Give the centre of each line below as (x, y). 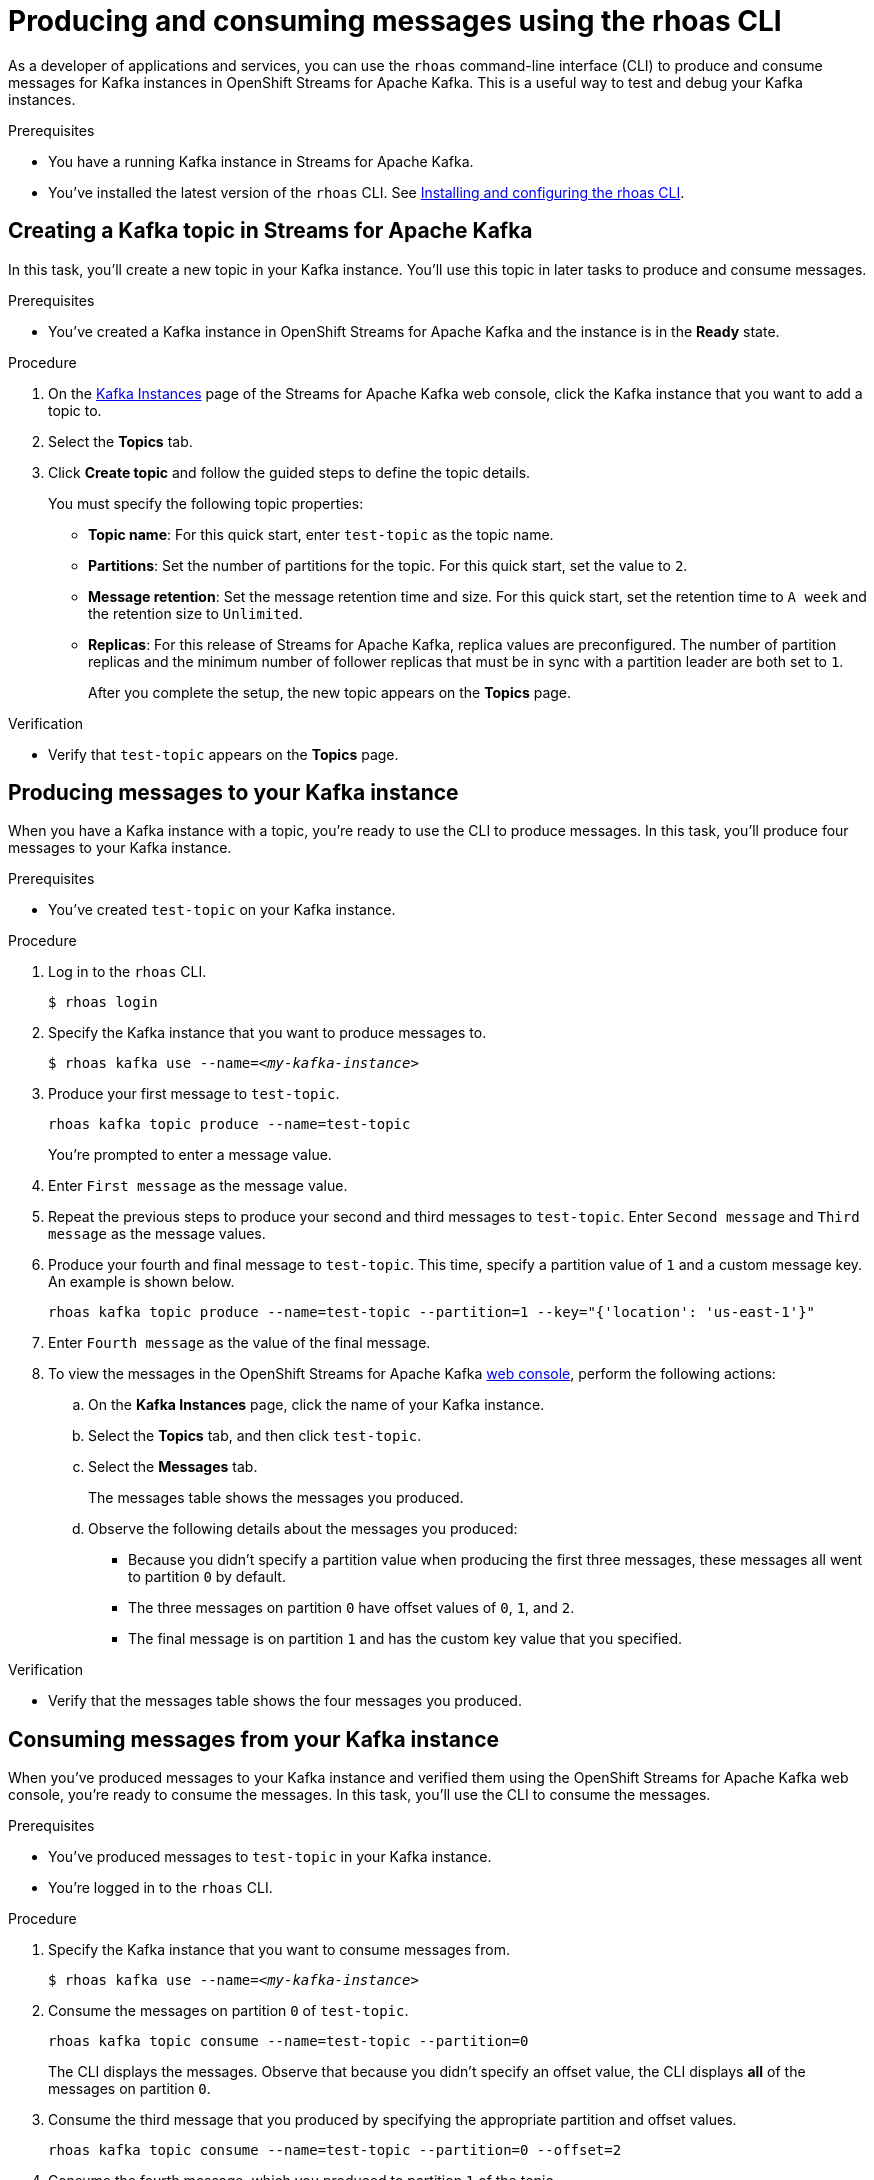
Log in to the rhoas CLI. (127, 972)
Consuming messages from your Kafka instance (253, 1739)
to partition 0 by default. (207, 1577)
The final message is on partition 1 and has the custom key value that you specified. (405, 1639)
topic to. (75, 410)
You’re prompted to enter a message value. (190, 1155)
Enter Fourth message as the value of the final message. (239, 1343)
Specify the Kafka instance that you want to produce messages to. (267, 1033)
